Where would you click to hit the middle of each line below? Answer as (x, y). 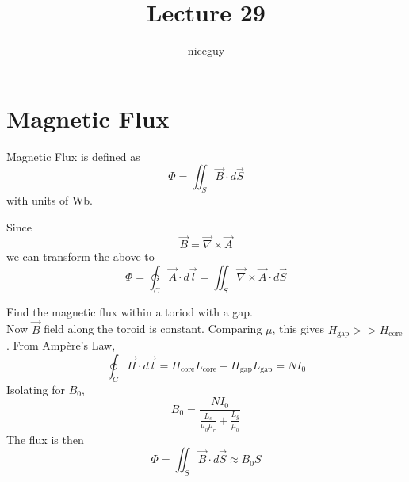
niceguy (206, 50)
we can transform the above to (80, 256)
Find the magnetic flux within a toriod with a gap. (130, 311)
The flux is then (45, 439)
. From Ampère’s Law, (61, 345)
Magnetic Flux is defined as (73, 156)
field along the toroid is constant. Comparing (153, 329)
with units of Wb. (50, 200)
